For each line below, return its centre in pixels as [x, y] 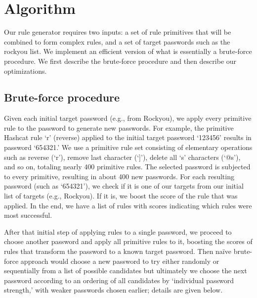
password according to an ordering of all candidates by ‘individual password [119, 280]
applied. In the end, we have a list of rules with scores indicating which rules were [128, 205]
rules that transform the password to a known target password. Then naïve [118, 251]
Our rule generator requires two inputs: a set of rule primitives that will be [118, 32]
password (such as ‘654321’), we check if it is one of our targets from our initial [124, 186]
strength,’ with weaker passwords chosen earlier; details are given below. [113, 290]
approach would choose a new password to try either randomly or [120, 261]
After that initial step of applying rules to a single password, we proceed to [118, 231]
